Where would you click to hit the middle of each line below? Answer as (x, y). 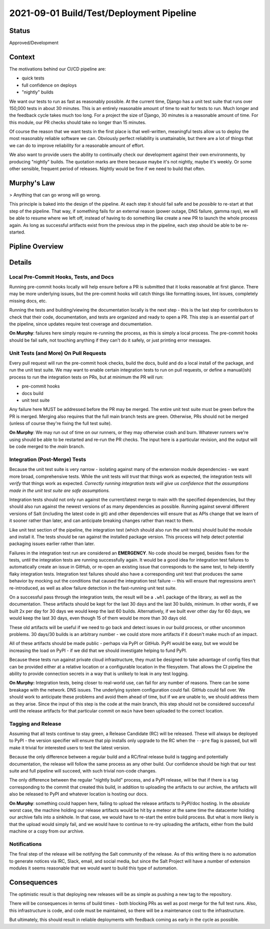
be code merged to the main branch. (47, 446)
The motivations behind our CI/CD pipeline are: (57, 69)
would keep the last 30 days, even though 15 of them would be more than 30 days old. (98, 618)
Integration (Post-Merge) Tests (48, 459)
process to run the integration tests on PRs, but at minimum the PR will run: (86, 377)
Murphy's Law (32, 183)
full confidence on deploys (49, 85)
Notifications (25, 844)
